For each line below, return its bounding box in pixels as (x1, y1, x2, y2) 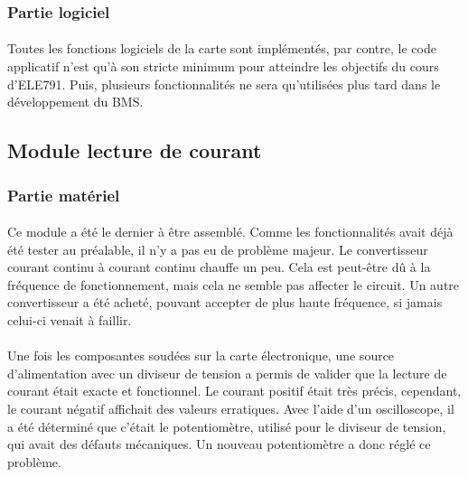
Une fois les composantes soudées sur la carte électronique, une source (7, 346, 395, 365)
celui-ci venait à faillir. (7, 311, 132, 329)
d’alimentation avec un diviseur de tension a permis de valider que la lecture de (7, 363, 447, 382)
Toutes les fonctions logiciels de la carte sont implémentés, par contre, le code (7, 39, 436, 58)
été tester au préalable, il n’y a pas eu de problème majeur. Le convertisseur (7, 239, 428, 258)
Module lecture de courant (7, 136, 262, 164)
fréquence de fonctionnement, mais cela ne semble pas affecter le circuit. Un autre (7, 275, 460, 294)
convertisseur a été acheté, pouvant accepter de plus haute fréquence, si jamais (7, 293, 443, 312)
